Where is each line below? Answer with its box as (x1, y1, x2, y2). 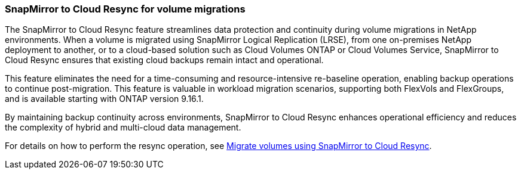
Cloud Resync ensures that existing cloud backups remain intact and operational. (5, 55, 324, 66)
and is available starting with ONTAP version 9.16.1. (5, 94, 204, 104)
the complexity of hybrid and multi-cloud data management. (5, 122, 241, 133)
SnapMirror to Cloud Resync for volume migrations (5, 3, 246, 15)
